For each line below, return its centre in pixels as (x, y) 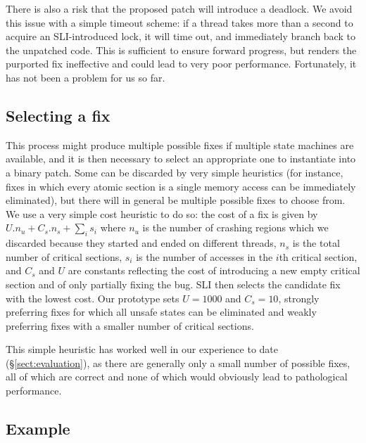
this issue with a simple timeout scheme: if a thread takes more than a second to (179, 22)
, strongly (299, 298)
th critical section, (318, 256)
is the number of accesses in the (204, 256)
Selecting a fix (58, 115)
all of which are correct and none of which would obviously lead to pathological (177, 377)
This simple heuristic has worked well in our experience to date (142, 349)
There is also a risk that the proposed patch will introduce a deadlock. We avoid (179, 8)
